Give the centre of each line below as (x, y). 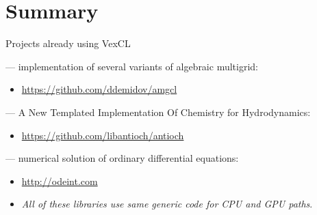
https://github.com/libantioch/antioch (103, 135)
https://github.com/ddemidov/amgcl (99, 89)
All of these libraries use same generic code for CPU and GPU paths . (167, 204)
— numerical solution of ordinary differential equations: (122, 158)
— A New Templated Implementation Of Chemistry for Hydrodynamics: (158, 112)
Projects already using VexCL (68, 43)
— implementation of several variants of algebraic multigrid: (132, 66)
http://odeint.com (60, 181)
